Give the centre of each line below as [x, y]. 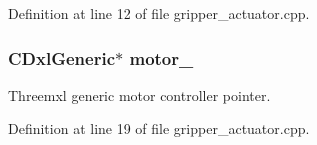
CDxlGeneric [61, 57]
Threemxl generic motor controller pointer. [139, 94]
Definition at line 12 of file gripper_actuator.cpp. [159, 13]
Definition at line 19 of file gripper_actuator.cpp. [159, 128]
